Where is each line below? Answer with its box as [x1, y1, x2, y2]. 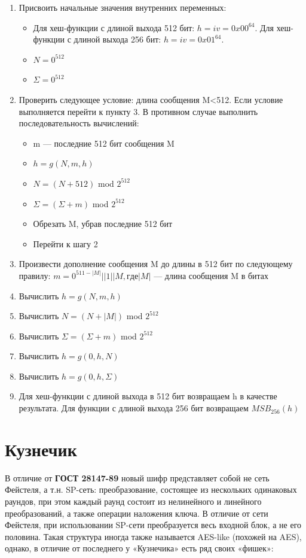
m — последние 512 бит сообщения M [33, 137, 175, 149]
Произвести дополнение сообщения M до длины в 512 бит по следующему [19, 257, 293, 270]
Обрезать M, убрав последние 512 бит [33, 217, 173, 230]
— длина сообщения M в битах [154, 269, 269, 281]
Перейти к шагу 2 [33, 237, 98, 250]
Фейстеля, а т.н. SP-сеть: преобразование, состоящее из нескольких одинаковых [5, 483, 297, 496]
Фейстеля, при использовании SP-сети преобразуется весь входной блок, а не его [5, 518, 302, 531]
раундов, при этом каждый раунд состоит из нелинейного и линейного [5, 495, 262, 507]
